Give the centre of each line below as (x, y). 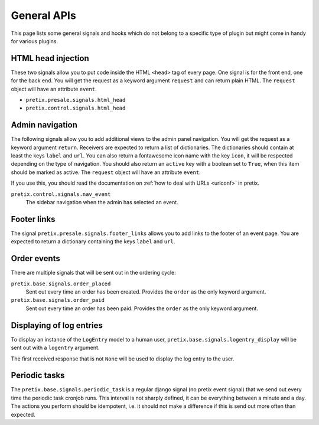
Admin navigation (44, 125)
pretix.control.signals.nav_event (61, 194)
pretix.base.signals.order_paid (58, 300)
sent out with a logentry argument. (55, 348)
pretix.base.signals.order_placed (61, 284)
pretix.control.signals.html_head (76, 108)
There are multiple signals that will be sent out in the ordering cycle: (94, 273)
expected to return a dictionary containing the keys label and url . (93, 242)
